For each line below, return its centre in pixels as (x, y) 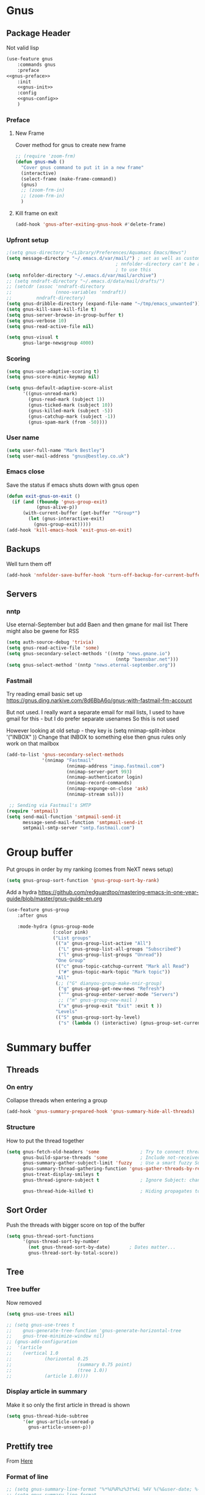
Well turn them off (29, 564)
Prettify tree (30, 1446)
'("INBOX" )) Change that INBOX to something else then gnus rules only (96, 737)
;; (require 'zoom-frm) (45, 156)
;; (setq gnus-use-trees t (41, 1325)
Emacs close (26, 471)
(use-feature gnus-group (38, 910)
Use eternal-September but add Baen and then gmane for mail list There (97, 625)
